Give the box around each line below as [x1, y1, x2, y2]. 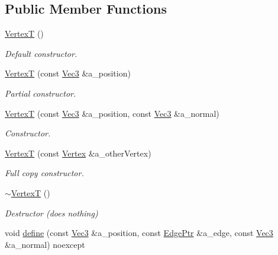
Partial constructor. [5, 87, 76, 99]
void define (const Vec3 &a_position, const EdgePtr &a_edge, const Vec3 [5, 227, 273, 239]
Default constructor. [5, 47, 77, 59]
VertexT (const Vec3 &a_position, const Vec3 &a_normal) [5, 107, 219, 119]
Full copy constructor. [5, 167, 84, 179]
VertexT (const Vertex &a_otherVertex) [5, 146, 151, 159]
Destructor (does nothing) [5, 206, 98, 219]
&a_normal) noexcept [5, 238, 85, 250]
